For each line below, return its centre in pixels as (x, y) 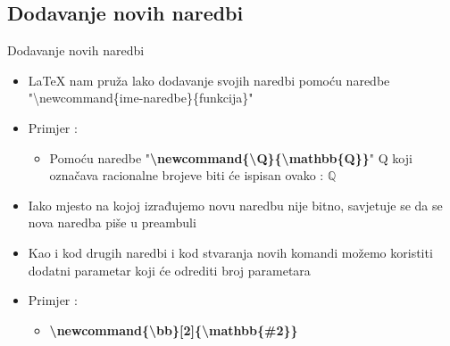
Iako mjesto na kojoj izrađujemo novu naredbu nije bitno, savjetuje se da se (235, 205)
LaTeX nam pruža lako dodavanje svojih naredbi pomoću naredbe (209, 80)
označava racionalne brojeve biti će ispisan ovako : (187, 175)
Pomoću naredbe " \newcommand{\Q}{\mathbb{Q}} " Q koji (231, 157)
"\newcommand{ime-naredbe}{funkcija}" (141, 98)
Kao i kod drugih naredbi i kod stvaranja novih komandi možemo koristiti (230, 252)
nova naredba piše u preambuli (112, 222)
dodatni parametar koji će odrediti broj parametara (169, 270)
